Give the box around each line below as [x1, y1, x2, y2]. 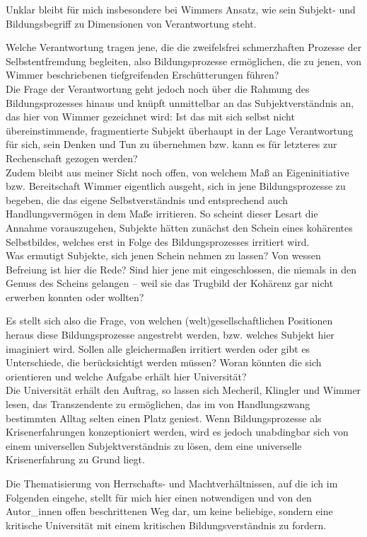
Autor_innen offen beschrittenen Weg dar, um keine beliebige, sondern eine [6, 504, 333, 519]
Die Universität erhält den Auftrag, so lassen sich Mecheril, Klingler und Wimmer [6, 383, 361, 397]
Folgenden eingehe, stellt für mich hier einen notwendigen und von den [6, 490, 312, 504]
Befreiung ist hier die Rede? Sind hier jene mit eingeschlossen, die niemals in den [6, 261, 356, 276]
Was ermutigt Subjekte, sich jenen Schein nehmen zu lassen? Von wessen [6, 248, 321, 263]
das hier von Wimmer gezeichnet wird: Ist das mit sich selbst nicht [6, 109, 295, 124]
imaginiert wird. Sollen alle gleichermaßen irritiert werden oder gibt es [6, 341, 310, 356]
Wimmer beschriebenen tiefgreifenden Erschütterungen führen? [6, 67, 279, 82]
